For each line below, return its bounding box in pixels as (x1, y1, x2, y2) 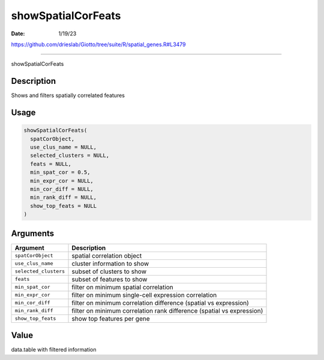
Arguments (11, 228, 55, 238)
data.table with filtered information (11, 346, 97, 353)
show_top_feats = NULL (30, 202, 97, 209)
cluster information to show (71, 259, 149, 268)
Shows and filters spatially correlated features (11, 92, 125, 99)
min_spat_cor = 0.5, (30, 169, 91, 176)
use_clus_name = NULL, (30, 144, 97, 151)
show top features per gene (71, 314, 150, 323)
